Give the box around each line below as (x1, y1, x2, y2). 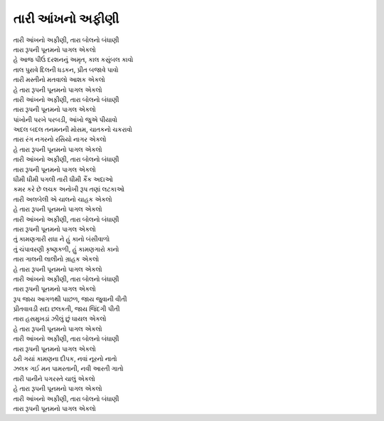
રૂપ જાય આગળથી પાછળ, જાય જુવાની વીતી (13, 294, 127, 303)
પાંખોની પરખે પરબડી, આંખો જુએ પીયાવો (13, 115, 117, 124)
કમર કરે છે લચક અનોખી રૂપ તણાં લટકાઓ (13, 185, 124, 194)
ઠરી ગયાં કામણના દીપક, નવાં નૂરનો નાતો (13, 355, 117, 363)
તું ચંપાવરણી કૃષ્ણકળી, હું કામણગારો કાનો (13, 244, 119, 253)
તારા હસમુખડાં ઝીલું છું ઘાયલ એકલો (13, 314, 107, 323)
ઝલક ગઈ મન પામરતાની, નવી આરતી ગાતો (13, 364, 124, 373)
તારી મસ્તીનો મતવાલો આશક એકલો (13, 76, 106, 84)
